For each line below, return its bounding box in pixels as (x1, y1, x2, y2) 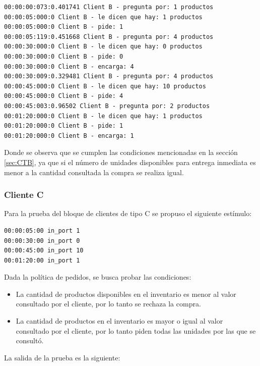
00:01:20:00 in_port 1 (4, 256, 80, 264)
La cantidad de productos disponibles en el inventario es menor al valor (16, 288, 236, 299)
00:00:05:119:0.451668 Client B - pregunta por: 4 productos (4, 33, 214, 40)
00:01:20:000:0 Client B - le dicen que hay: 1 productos (4, 112, 203, 120)
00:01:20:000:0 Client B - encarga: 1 (4, 132, 134, 139)
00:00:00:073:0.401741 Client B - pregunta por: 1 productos (4, 4, 214, 11)
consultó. (16, 335, 44, 346)
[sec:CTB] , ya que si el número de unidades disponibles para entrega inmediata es (4, 156, 256, 167)
